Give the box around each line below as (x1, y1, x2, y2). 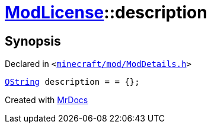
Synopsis (5, 33, 61, 49)
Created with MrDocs (5, 95, 88, 105)
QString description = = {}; (5, 77, 140, 87)
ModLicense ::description (5, 2, 207, 23)
